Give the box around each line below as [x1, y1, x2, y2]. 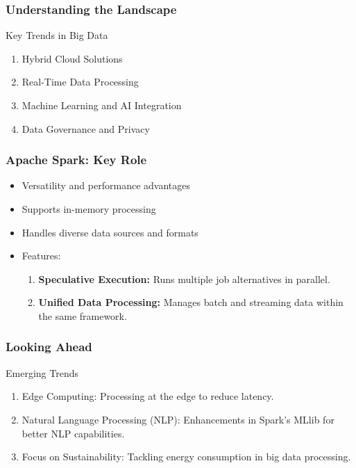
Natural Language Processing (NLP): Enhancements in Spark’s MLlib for [22, 412, 334, 426]
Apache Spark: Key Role [6, 151, 147, 168]
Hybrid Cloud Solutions [22, 51, 123, 65]
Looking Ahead [6, 338, 92, 355]
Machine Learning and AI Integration [22, 98, 182, 112]
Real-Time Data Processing [22, 74, 139, 89]
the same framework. [38, 308, 127, 323]
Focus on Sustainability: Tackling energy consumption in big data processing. [22, 449, 351, 464]
